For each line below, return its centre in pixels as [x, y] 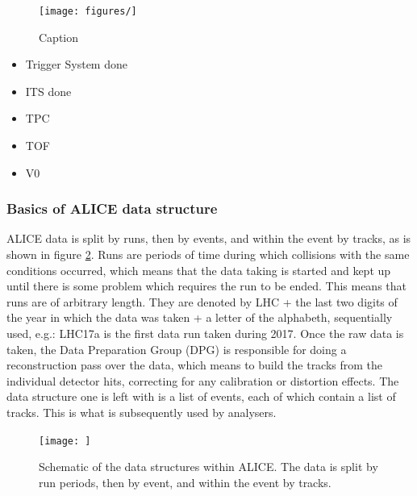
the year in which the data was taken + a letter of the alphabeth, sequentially [200, 317]
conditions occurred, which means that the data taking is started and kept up [199, 270]
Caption [59, 37]
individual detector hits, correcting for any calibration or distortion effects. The [203, 380]
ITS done [48, 91]
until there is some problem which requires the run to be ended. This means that [207, 286]
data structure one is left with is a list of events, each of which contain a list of [201, 396]
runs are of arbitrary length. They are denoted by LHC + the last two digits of [202, 301]
